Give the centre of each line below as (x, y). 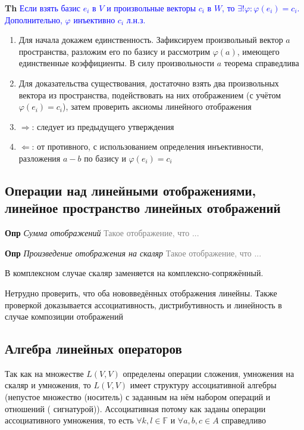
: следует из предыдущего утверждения (103, 126)
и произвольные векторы (151, 8)
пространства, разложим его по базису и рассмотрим (115, 51)
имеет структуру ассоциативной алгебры (203, 385)
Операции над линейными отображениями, (131, 190)
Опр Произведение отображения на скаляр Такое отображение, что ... (133, 253)
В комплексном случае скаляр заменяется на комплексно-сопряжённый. (134, 273)
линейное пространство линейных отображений (143, 208)
